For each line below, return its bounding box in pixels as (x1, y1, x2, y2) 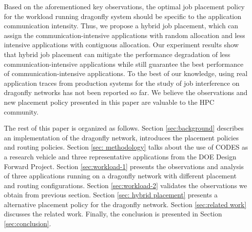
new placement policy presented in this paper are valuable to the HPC (4, 97, 214, 107)
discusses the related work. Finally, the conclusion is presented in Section (4, 209, 222, 219)
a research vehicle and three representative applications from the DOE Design (4, 151, 236, 161)
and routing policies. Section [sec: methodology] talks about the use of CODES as (4, 142, 248, 152)
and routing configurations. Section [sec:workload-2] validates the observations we (4, 180, 247, 190)
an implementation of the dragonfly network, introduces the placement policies (4, 132, 239, 142)
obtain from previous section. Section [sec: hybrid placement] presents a (4, 190, 218, 200)
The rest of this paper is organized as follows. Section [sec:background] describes (4, 123, 244, 133)
